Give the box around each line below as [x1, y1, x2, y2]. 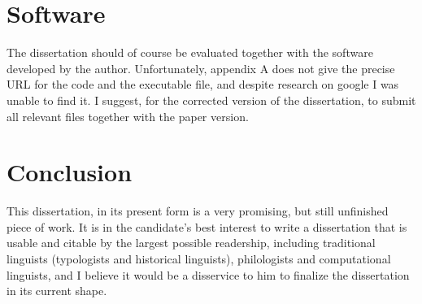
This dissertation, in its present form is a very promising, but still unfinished [7, 202, 389, 219]
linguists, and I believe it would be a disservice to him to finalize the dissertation [7, 266, 410, 283]
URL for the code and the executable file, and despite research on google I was [7, 76, 399, 93]
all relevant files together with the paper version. [7, 107, 249, 124]
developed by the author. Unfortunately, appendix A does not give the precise [7, 59, 395, 76]
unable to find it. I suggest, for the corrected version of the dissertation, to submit [7, 91, 416, 108]
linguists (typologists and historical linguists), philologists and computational [7, 250, 391, 267]
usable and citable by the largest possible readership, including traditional [7, 234, 376, 251]
